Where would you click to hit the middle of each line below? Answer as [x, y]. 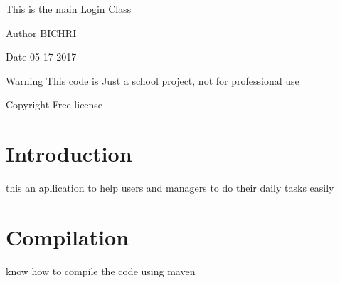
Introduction [69, 154]
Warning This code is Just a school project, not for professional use [153, 80]
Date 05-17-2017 [41, 57]
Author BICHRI [41, 32]
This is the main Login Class [69, 9]
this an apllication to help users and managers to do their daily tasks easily [170, 188]
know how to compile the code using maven [101, 271]
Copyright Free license [54, 104]
